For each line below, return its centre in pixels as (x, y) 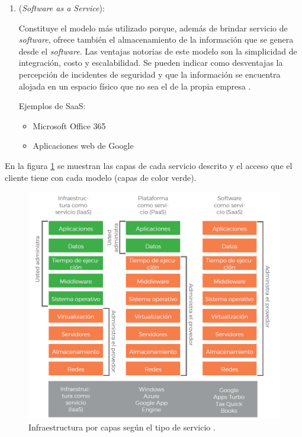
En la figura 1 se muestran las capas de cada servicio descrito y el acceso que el (149, 165)
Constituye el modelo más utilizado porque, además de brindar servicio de (153, 28)
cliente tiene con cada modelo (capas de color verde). (101, 177)
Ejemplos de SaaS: (52, 106)
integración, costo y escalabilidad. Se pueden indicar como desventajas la (151, 63)
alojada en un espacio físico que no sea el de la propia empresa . (135, 86)
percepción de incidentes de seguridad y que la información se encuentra (150, 74)
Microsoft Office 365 (69, 125)
